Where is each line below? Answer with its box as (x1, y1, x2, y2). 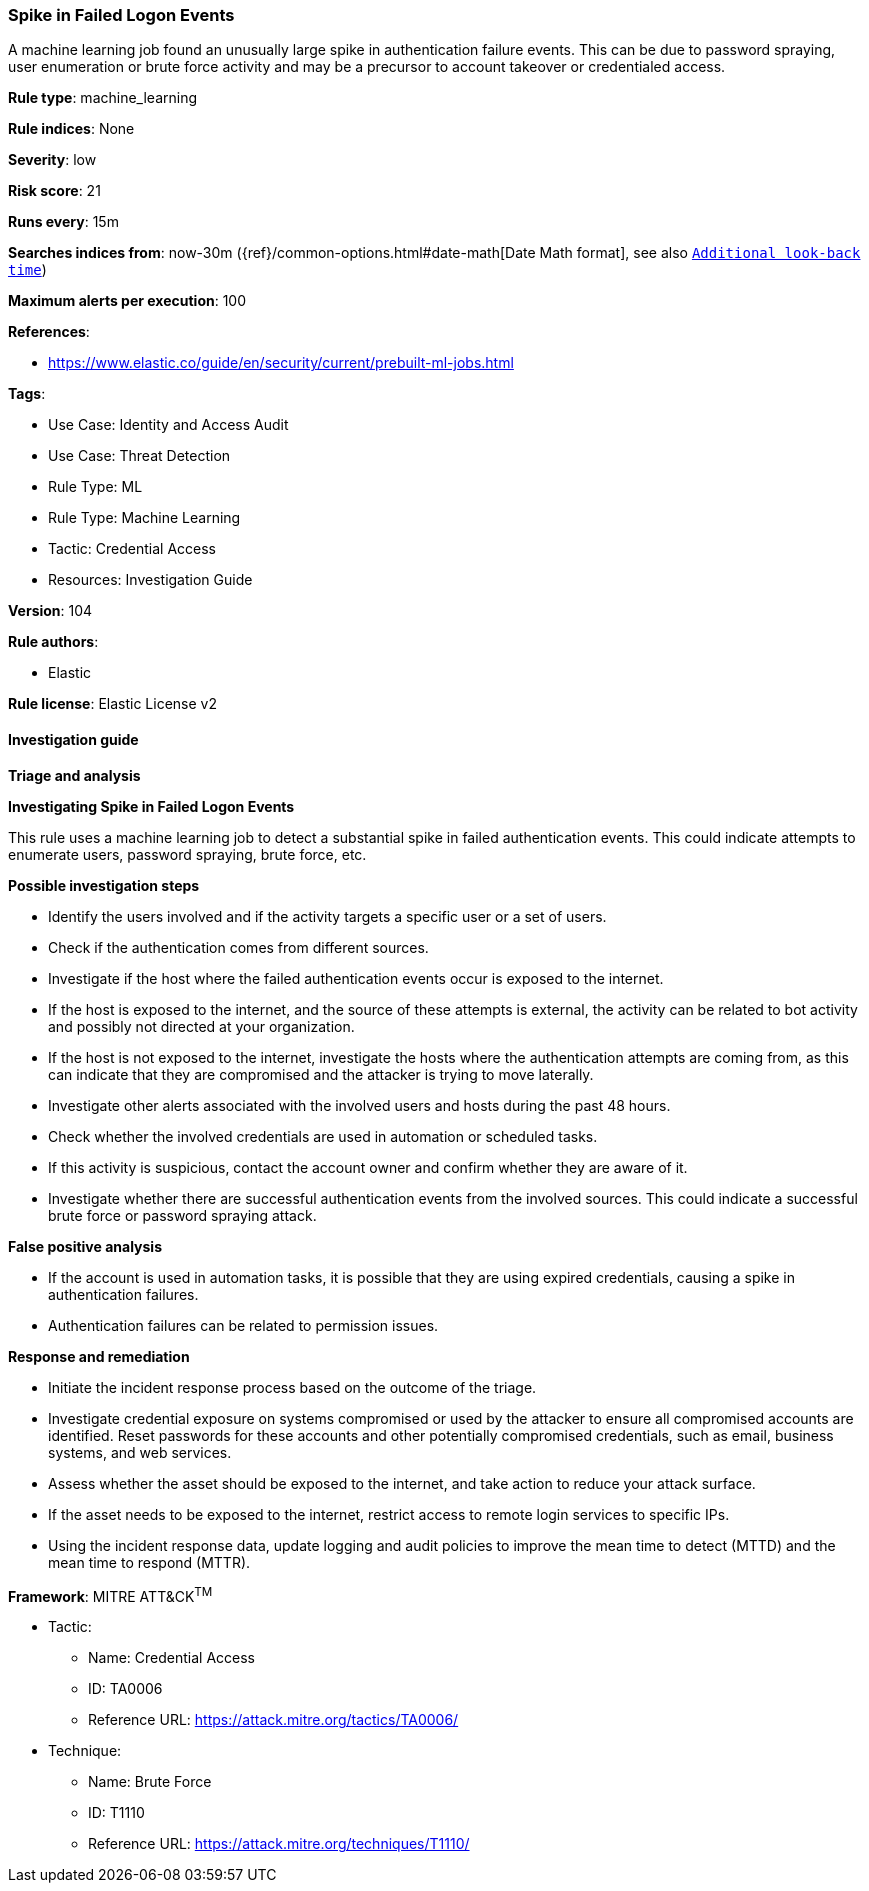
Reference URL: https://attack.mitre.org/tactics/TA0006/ (88, 1711, 459, 1729)
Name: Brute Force (88, 1773, 212, 1791)
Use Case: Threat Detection (48, 447, 231, 465)
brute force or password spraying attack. (48, 1206, 317, 1224)
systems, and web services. (48, 1443, 232, 1461)
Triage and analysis (8, 766, 141, 784)
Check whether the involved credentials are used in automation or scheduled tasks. (48, 1127, 598, 1145)
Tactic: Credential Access (48, 540, 216, 558)
